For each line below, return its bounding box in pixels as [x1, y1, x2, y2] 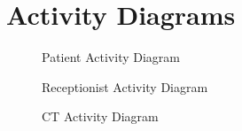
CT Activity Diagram [42, 107, 159, 126]
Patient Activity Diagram [42, 48, 180, 66]
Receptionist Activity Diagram [42, 77, 208, 96]
